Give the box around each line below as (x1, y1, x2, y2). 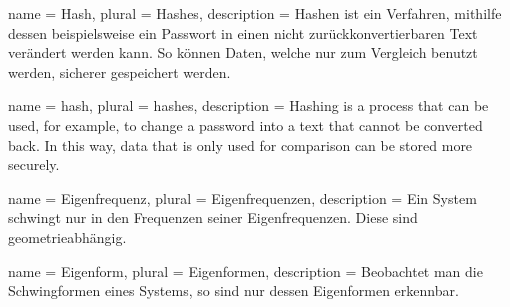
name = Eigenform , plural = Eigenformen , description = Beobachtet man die (8, 260, 483, 281)
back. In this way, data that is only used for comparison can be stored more (8, 134, 473, 155)
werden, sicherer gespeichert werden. (8, 61, 231, 82)
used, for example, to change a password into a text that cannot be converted (8, 114, 483, 135)
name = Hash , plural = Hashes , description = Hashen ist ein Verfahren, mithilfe (8, 3, 502, 23)
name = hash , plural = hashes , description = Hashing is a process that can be (8, 95, 489, 116)
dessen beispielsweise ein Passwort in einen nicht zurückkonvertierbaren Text (8, 22, 478, 43)
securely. (8, 154, 60, 175)
